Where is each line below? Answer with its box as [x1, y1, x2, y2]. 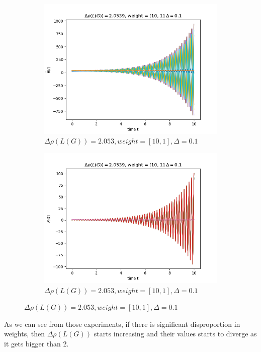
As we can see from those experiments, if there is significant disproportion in [4, 318, 240, 329]
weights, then [4, 328, 45, 339]
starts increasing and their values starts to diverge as [94, 328, 257, 339]
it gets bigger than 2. [4, 338, 69, 348]
